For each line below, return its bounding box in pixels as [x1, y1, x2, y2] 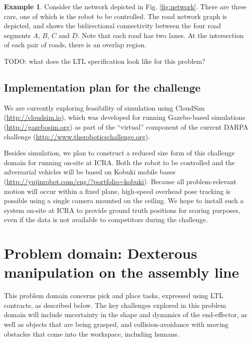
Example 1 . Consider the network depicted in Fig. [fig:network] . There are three [4, 1, 247, 11]
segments [4, 30, 31, 40]
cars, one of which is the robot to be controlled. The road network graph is [4, 11, 227, 21]
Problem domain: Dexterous [4, 243, 198, 263]
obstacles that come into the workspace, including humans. [4, 328, 180, 339]
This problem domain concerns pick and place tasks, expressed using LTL [4, 290, 223, 301]
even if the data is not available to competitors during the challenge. [4, 214, 208, 225]
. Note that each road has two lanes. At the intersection [77, 30, 244, 40]
